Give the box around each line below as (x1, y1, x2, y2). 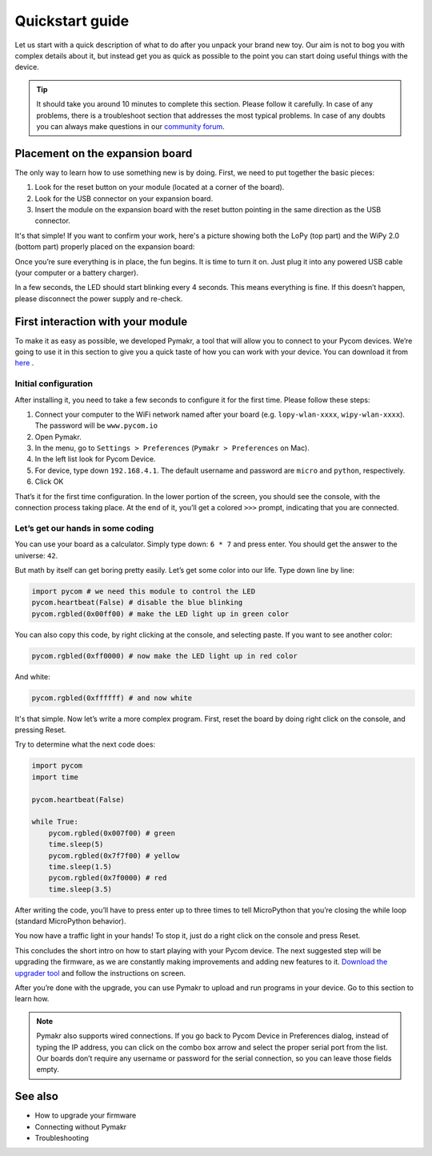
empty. (36, 1065, 60, 1074)
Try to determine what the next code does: (14, 739, 156, 749)
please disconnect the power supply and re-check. (14, 293, 183, 304)
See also (14, 1090, 59, 1103)
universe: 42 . (14, 550, 58, 560)
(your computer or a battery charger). (14, 268, 139, 277)
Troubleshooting (34, 1134, 90, 1143)
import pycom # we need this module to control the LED (31, 586, 256, 596)
